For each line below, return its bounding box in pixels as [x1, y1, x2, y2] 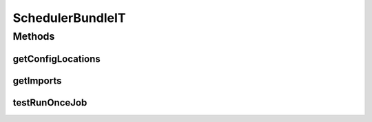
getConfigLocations [12, 53, 101, 64]
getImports [12, 75, 62, 86]
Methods [12, 30, 55, 42]
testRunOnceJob [12, 97, 87, 108]
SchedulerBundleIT [12, 10, 126, 25]
